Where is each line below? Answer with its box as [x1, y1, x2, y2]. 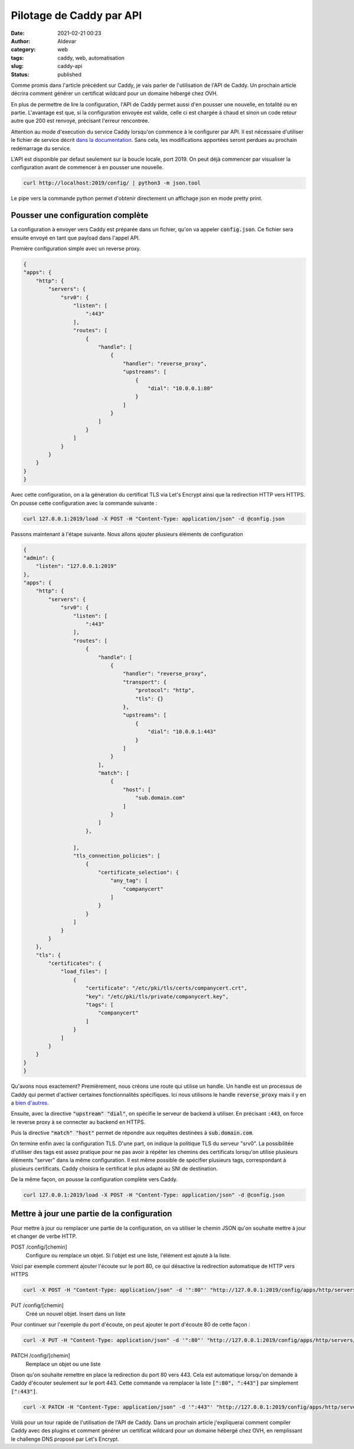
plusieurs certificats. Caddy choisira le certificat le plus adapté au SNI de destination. [11, 1165, 218, 1172]
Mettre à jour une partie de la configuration [11, 1209, 172, 1219]
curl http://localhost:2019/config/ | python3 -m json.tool [23, 180, 201, 186]
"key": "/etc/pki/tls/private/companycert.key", [86, 993, 229, 1000]
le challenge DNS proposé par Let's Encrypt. [11, 1435, 119, 1442]
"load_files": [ [60, 968, 108, 975]
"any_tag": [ [110, 877, 148, 884]
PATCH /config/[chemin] [11, 1352, 70, 1359]
